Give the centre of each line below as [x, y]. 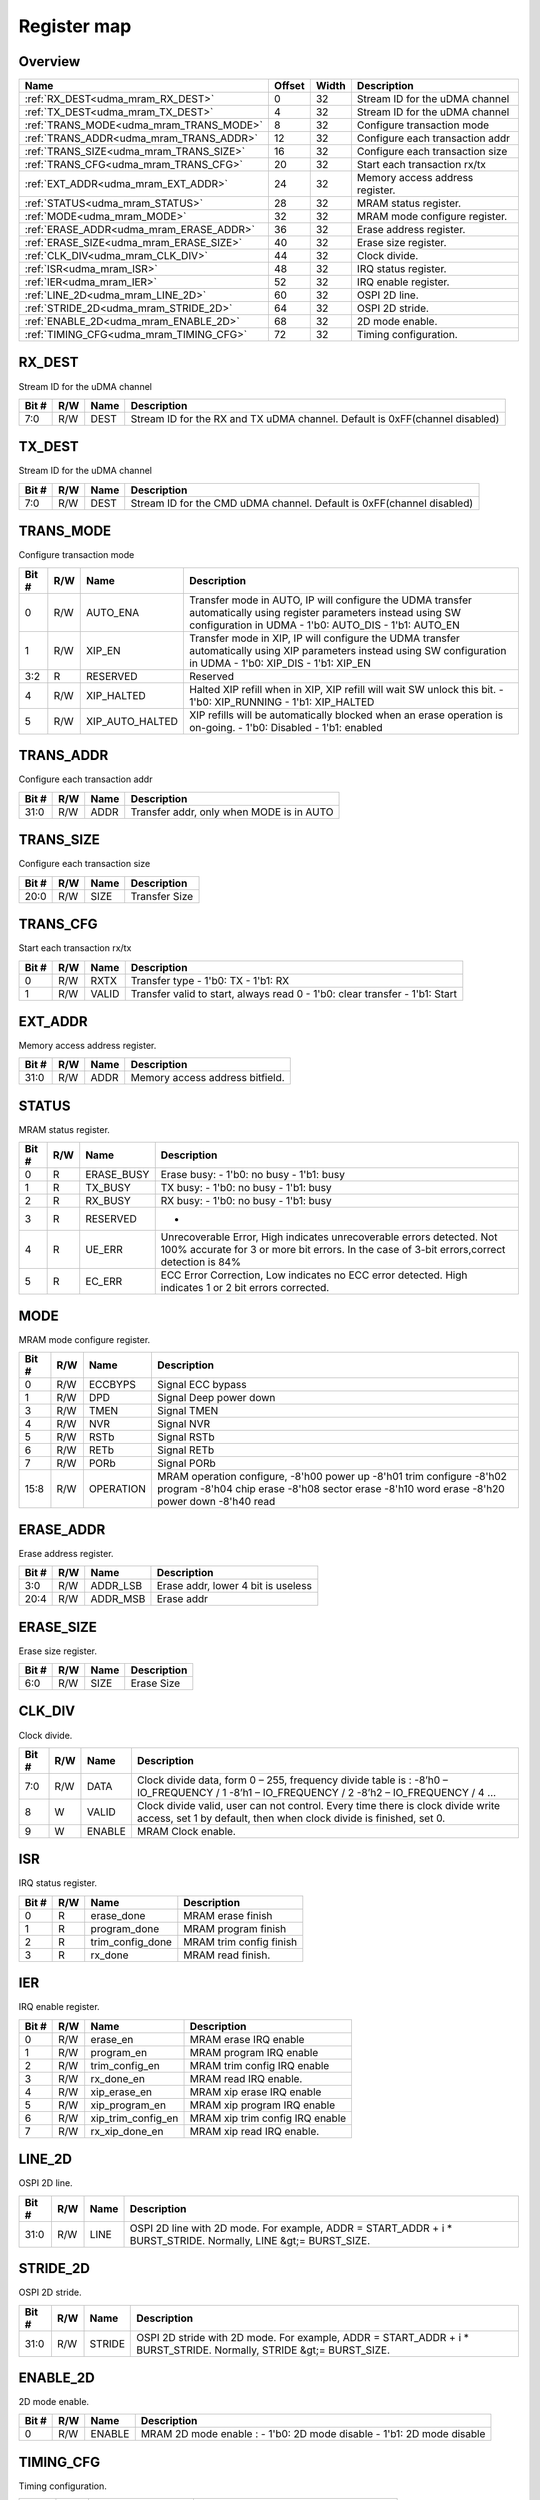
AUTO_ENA [112, 612]
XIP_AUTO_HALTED [132, 721]
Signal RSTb [185, 1437]
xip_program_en [128, 2105]
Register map [75, 26]
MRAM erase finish [228, 1915]
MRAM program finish [235, 1928]
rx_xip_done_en [127, 2131]
